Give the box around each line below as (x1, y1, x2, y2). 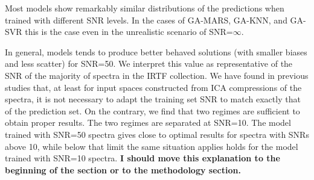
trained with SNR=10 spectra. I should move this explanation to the (5, 152, 280, 164)
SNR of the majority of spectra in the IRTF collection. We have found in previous (5, 69, 309, 81)
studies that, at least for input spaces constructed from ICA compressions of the (5, 81, 302, 93)
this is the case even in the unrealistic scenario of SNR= (25, 25, 233, 38)
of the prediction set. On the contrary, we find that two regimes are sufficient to (5, 104, 300, 117)
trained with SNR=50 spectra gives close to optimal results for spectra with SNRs (5, 128, 309, 140)
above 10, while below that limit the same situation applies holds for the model (5, 140, 298, 152)
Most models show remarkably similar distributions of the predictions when (5, 2, 284, 14)
